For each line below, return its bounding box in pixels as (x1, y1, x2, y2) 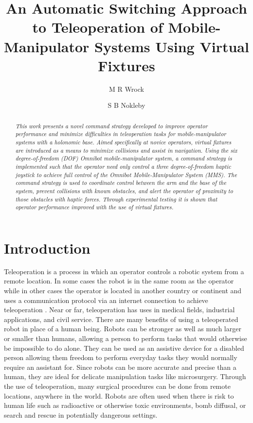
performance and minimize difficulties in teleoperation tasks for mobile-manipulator (15, 130, 226, 138)
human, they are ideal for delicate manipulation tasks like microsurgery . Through (4, 371, 246, 382)
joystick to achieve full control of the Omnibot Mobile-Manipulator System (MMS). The (15, 170, 237, 179)
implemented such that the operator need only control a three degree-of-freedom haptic (15, 162, 231, 170)
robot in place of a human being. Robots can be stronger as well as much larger (4, 323, 241, 334)
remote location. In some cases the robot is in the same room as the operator (4, 276, 234, 286)
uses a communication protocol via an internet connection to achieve (4, 295, 208, 305)
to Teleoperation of (32, 17, 163, 37)
